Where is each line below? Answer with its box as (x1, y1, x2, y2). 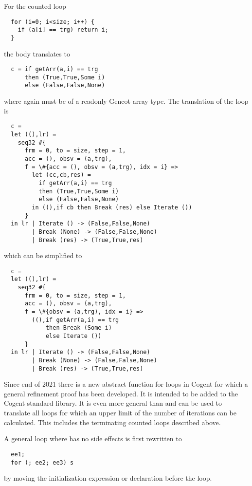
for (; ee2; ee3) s (11, 459, 74, 466)
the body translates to (4, 48, 70, 58)
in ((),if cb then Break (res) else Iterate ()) (32, 204, 192, 211)
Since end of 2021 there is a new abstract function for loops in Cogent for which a (4, 379, 248, 389)
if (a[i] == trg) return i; (18, 26, 108, 34)
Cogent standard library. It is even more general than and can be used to (4, 398, 222, 408)
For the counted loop (4, 1, 66, 11)
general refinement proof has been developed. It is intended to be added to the (4, 388, 238, 398)
